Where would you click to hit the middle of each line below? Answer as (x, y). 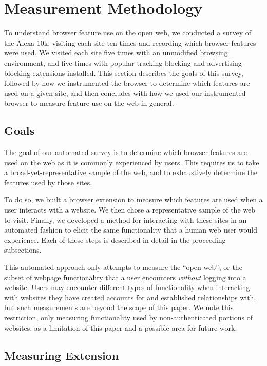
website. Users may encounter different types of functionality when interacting (127, 287)
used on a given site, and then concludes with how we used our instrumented (125, 93)
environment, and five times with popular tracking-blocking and (105, 62)
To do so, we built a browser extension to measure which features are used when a (133, 199)
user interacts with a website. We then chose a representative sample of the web (130, 210)
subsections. (23, 250)
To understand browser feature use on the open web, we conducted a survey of (128, 33)
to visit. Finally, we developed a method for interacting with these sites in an (126, 219)
